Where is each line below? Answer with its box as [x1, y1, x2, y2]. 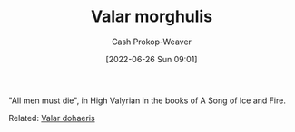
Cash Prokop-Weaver [111, 36, 192, 47]
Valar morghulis [90, 6, 213, 27]
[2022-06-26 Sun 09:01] [105, 53, 198, 64]
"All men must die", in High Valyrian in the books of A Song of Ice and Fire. [8, 95, 287, 106]
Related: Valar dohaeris [8, 112, 96, 123]
